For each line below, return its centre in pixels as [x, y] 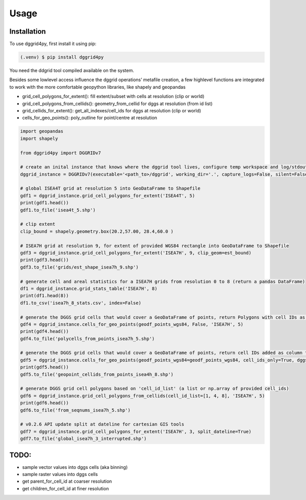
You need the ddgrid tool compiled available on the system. [72, 70]
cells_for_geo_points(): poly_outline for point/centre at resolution [90, 118]
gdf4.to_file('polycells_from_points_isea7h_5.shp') [87, 339]
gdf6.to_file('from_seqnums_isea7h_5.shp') [75, 410]
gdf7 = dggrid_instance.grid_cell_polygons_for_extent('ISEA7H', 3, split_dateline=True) [136, 431]
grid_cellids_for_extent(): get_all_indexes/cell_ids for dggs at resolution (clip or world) [112, 110]
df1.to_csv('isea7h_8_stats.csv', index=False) [81, 303]
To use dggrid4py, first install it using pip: [53, 44]
